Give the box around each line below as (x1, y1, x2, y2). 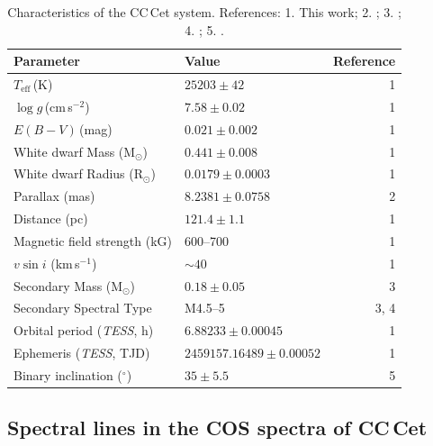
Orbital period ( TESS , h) (14, 321, 154, 340)
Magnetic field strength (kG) (14, 231, 173, 250)
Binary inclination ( (14, 366, 122, 384)
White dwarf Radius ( (14, 164, 134, 183)
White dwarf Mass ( (14, 141, 124, 160)
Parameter (14, 51, 80, 70)
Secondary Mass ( (14, 276, 112, 295)
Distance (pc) (14, 209, 88, 228)
